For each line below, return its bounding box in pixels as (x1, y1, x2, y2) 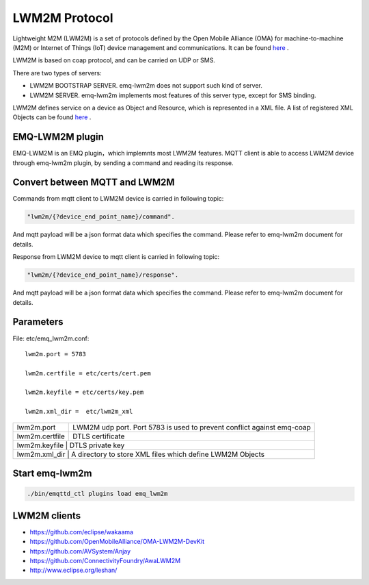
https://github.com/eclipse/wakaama (29, 527, 133, 536)
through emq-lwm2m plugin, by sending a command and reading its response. (12, 158, 234, 167)
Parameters (12, 316, 64, 328)
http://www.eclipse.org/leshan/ (29, 566, 118, 575)
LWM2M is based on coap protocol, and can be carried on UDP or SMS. (12, 56, 215, 64)
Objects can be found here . (12, 113, 92, 121)
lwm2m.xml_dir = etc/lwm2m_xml (25, 408, 133, 416)
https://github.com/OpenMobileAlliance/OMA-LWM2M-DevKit (29, 538, 205, 546)
